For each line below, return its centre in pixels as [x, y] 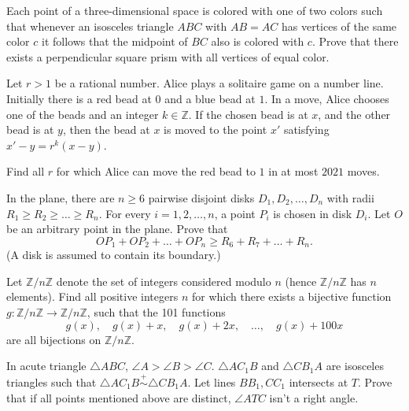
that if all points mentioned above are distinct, [119, 397]
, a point [235, 213]
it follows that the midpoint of [114, 41]
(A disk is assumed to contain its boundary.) [114, 255]
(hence [301, 281]
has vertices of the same [339, 26]
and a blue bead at [210, 98]
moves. [363, 171]
